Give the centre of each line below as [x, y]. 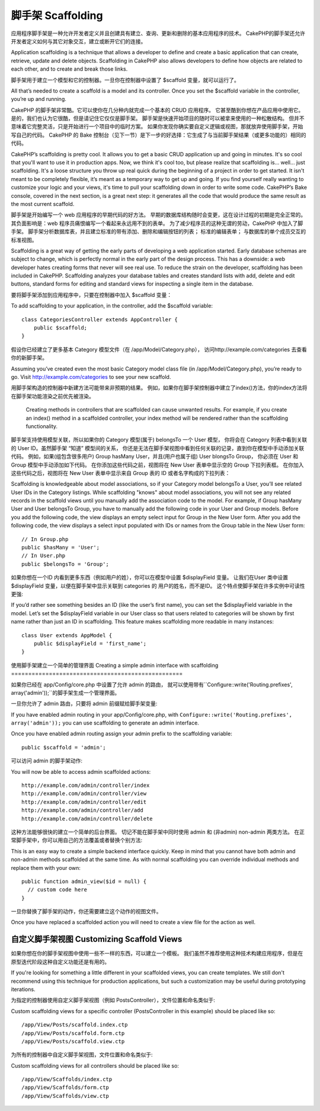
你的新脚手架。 [29, 358]
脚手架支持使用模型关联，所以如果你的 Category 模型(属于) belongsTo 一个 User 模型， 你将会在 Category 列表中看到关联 [159, 440]
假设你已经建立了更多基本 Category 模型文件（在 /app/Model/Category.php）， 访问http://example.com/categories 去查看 [159, 349]
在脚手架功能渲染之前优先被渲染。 [52, 396]
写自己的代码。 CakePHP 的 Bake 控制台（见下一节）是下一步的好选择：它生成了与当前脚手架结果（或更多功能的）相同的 [159, 135]
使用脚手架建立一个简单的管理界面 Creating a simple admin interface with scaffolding [115, 665]
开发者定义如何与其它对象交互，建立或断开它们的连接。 [79, 41]
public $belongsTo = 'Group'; [65, 564]
